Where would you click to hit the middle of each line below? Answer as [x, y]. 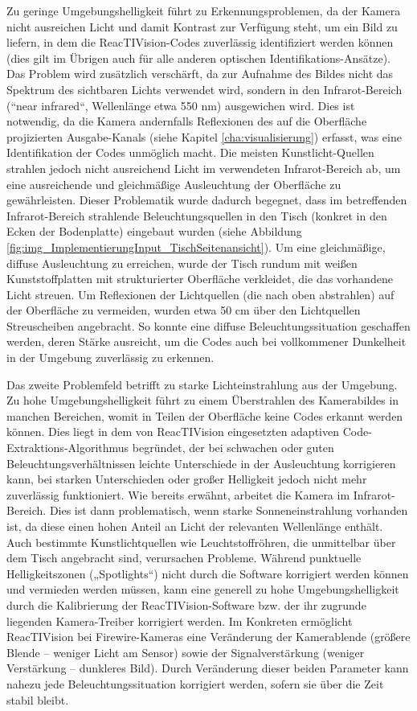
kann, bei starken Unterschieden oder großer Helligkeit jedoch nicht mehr [187, 479]
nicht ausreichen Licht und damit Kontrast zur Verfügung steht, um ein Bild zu [202, 26]
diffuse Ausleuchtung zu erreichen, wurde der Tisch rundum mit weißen [182, 263]
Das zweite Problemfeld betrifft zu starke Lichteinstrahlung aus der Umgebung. [202, 384]
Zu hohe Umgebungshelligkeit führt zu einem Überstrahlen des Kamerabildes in [203, 400]
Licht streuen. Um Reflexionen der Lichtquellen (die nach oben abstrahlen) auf [200, 294]
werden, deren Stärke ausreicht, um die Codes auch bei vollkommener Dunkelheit [206, 341]
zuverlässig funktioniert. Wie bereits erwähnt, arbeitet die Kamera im [178, 494]
